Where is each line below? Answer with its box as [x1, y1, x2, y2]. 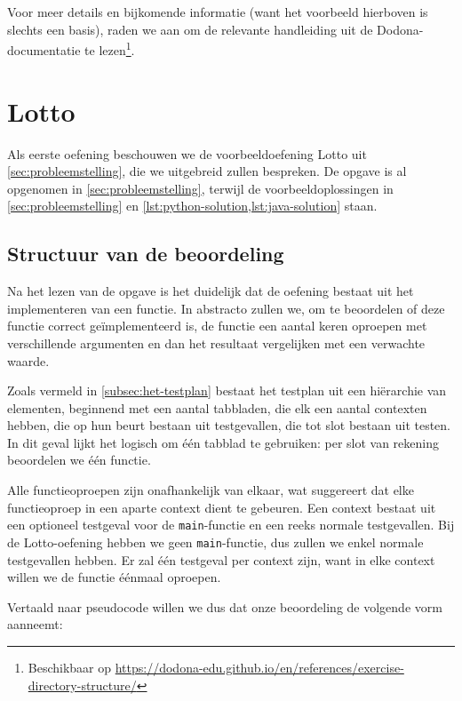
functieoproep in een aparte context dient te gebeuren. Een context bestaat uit [7, 498, 436, 516]
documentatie [7, 40, 81, 59]
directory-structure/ [28, 675, 137, 694]
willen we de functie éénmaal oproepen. [7, 568, 221, 586]
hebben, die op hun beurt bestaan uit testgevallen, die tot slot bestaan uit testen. [7, 416, 450, 434]
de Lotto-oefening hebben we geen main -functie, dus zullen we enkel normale [7, 532, 424, 551]
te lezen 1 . [84, 38, 135, 59]
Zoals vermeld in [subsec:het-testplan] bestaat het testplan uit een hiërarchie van [7, 381, 447, 400]
